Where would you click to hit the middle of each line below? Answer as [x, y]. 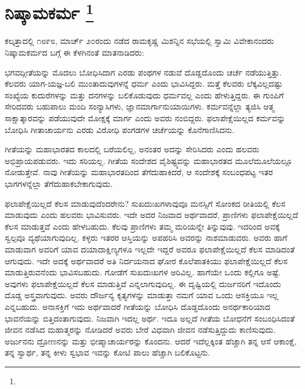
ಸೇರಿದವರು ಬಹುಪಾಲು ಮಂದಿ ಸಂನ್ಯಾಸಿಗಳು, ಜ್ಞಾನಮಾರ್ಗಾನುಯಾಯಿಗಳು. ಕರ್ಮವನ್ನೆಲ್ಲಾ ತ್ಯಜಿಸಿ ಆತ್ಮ [140, 106]
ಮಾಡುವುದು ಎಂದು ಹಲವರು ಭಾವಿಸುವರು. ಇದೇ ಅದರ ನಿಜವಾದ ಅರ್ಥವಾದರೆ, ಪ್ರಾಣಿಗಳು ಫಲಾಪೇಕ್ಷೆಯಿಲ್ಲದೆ [152, 215]
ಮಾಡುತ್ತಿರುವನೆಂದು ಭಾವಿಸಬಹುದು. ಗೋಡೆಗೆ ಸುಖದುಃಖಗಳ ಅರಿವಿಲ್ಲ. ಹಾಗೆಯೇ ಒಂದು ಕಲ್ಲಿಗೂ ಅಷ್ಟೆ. [143, 272]
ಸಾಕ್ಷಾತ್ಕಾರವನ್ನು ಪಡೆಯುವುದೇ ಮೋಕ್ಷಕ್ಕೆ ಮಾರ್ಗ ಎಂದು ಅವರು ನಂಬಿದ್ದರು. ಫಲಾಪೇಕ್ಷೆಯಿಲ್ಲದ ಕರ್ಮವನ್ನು [145, 118]
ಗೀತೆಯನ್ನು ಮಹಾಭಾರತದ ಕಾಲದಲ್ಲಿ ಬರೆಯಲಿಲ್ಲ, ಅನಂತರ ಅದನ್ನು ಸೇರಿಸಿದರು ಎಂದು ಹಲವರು [132, 149]
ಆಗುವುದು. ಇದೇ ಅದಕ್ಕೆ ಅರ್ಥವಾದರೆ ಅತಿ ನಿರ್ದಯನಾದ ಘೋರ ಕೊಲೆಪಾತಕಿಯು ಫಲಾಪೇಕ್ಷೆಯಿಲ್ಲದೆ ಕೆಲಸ [146, 260]
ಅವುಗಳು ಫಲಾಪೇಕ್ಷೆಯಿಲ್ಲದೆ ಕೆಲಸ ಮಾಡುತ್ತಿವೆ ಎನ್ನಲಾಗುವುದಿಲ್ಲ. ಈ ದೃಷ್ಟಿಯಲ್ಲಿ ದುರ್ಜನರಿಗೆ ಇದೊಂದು [143, 283]
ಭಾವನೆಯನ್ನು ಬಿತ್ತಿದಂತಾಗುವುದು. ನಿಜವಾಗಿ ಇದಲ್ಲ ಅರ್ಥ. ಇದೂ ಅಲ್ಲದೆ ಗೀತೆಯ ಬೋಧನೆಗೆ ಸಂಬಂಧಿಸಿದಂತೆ [150, 318]
